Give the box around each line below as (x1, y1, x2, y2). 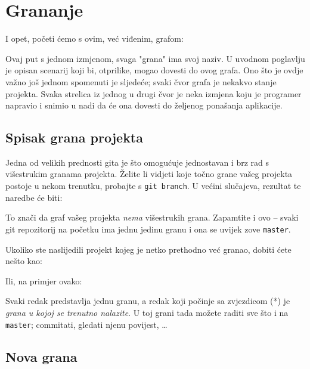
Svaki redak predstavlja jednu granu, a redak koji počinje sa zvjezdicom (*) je (5, 294, 290, 307)
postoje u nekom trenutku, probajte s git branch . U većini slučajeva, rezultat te (5, 179, 301, 192)
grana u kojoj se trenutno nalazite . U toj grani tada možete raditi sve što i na (5, 306, 289, 318)
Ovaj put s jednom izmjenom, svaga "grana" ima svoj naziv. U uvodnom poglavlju (5, 52, 305, 64)
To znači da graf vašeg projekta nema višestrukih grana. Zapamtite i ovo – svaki (5, 211, 299, 224)
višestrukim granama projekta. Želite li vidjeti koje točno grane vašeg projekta (5, 168, 293, 180)
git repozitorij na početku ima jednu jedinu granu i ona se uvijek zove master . (5, 222, 291, 235)
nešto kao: (5, 255, 42, 267)
